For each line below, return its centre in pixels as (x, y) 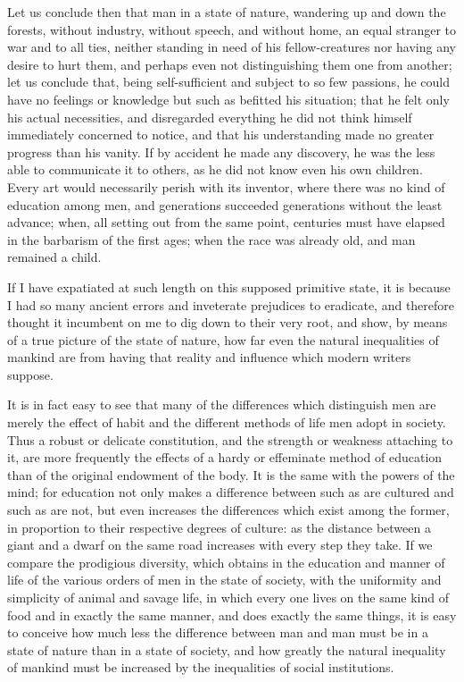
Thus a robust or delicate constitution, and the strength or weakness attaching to (230, 439)
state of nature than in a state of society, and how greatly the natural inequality (227, 649)
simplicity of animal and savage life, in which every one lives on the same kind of (228, 597)
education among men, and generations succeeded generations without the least (225, 204)
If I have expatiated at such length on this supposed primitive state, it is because (229, 286)
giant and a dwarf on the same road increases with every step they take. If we (220, 545)
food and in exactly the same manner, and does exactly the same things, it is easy (232, 615)
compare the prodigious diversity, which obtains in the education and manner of (226, 562)
